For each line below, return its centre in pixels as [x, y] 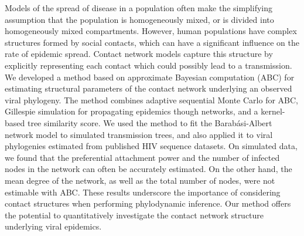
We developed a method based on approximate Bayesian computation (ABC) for [150, 77]
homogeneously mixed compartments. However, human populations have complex [151, 31]
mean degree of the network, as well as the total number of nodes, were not [140, 180]
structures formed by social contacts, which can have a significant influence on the [152, 42]
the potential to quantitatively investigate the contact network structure [134, 215]
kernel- [273, 111]
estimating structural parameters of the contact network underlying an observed [148, 88]
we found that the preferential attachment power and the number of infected [142, 157]
